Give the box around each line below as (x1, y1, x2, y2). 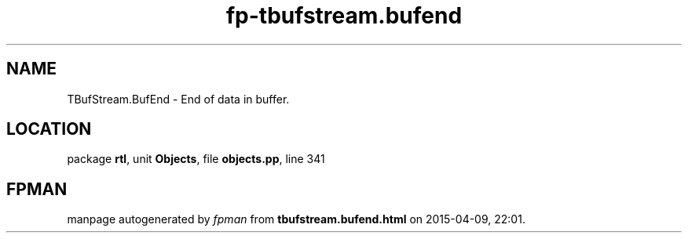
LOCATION (6, 119, 92, 139)
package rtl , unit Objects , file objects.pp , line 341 (67, 152, 325, 166)
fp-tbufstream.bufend (225, 2, 463, 29)
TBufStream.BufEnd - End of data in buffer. (67, 92, 290, 106)
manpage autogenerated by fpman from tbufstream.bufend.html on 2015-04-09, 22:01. (67, 212, 525, 226)
